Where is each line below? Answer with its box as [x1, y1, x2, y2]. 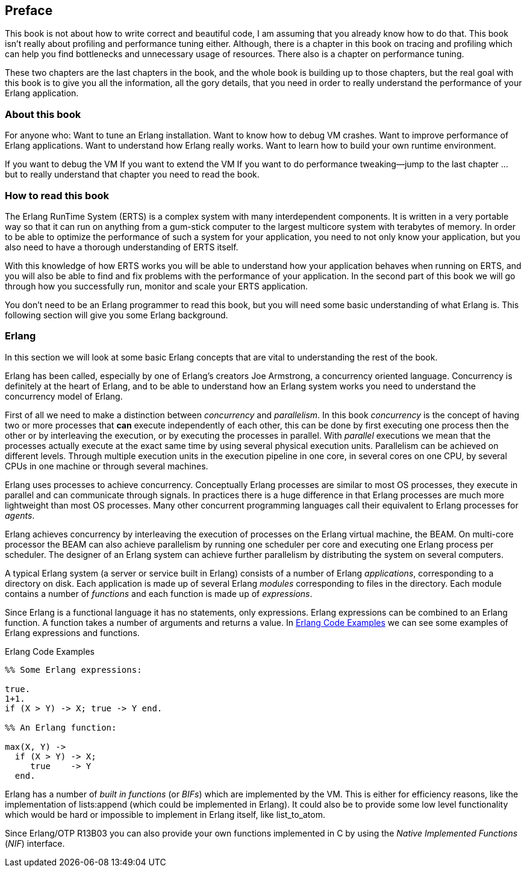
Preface [5, 3, 53, 18]
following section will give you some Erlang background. [5, 309, 228, 320]
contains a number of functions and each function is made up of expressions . [5, 588, 313, 599]
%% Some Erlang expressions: [5, 664, 142, 675]
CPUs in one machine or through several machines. [5, 460, 208, 471]
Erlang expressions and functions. [5, 627, 140, 638]
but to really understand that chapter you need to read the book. [5, 169, 260, 180]
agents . [5, 510, 35, 521]
